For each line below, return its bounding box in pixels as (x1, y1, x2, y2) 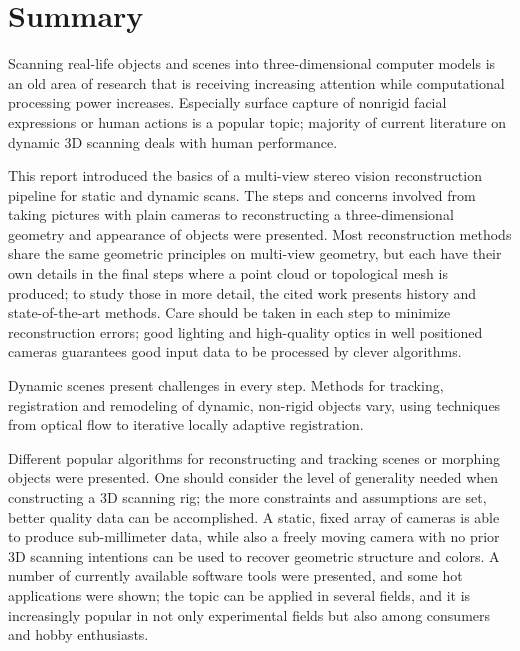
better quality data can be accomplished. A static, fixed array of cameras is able (8, 506, 500, 527)
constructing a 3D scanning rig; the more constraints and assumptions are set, (8, 487, 487, 507)
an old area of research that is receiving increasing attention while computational (8, 72, 505, 93)
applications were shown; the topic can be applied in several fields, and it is (8, 584, 471, 605)
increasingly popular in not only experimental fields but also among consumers (8, 604, 491, 625)
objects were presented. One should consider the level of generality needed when (8, 467, 499, 488)
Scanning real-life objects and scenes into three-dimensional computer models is (8, 53, 496, 74)
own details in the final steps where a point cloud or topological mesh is (8, 263, 448, 284)
